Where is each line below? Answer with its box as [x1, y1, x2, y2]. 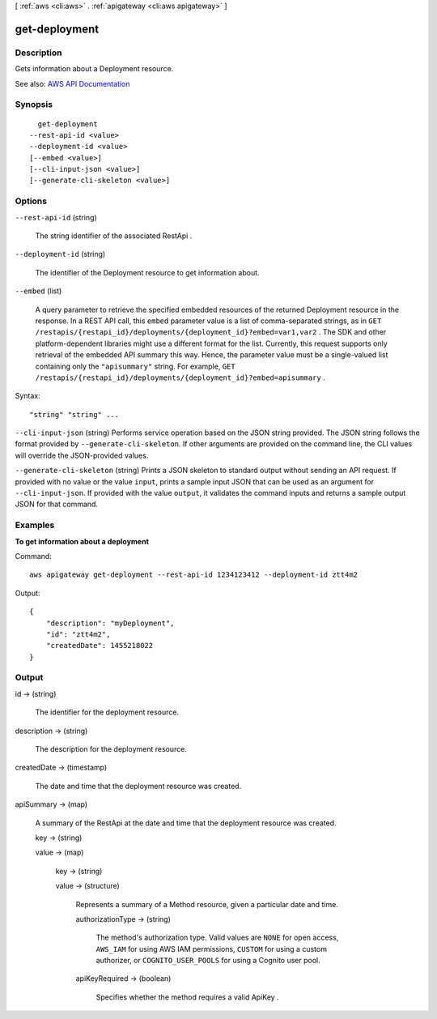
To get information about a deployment [15, 536, 150, 546]
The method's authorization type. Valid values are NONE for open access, [95, 932, 339, 943]
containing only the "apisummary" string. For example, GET [35, 361, 235, 371]
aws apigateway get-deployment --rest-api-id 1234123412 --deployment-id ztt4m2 [29, 570, 359, 579]
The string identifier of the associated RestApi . [35, 231, 193, 241]
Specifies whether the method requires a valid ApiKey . [95, 992, 279, 1002]
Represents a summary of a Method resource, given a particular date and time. [75, 899, 339, 909]
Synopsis [15, 99, 53, 110]
